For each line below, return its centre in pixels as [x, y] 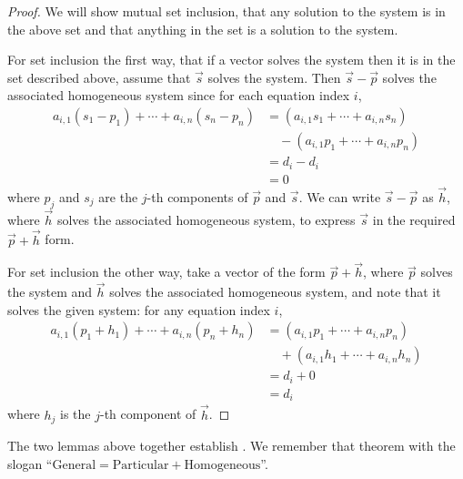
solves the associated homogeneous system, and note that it [275, 292]
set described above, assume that [99, 77]
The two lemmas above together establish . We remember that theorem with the [231, 446]
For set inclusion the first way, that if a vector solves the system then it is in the [231, 60]
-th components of [197, 196]
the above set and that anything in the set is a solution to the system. [203, 29]
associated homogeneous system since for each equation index [179, 95]
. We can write [340, 196]
